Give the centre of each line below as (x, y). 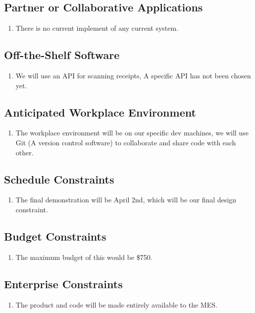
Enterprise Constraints (63, 283)
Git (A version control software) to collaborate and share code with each (126, 142)
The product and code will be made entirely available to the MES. (116, 304)
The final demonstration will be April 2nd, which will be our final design (126, 200)
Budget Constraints (55, 236)
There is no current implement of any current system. (97, 28)
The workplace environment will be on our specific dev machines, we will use (132, 133)
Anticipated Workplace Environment (100, 112)
